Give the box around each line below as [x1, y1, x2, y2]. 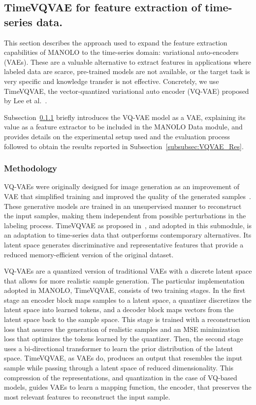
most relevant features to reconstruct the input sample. [4, 391, 170, 402]
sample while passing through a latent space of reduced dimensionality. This [4, 363, 234, 373]
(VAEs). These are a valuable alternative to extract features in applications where [4, 56, 251, 67]
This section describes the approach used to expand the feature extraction [4, 37, 227, 47]
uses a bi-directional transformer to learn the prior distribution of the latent [4, 343, 233, 353]
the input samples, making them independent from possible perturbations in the [4, 210, 246, 221]
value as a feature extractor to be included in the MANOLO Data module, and [4, 121, 243, 132]
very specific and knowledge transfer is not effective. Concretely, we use [4, 76, 219, 86]
